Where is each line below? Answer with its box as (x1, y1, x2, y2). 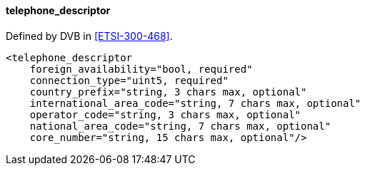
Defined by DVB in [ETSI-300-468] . (6, 29, 173, 42)
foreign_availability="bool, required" (29, 63, 253, 75)
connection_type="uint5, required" (29, 74, 229, 86)
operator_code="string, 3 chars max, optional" (29, 108, 301, 120)
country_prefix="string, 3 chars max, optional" (29, 85, 307, 98)
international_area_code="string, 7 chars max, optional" (29, 97, 361, 109)
